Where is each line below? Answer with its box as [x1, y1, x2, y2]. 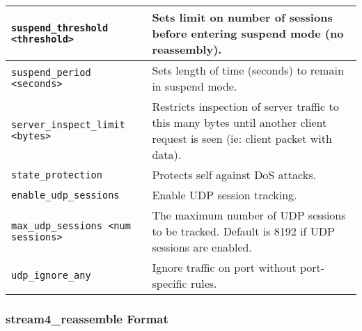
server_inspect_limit [11, 119, 125, 130]
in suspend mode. [152, 78, 237, 94]
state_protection [11, 169, 102, 180]
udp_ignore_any [11, 270, 91, 281]
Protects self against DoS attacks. [152, 167, 316, 183]
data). [152, 146, 182, 162]
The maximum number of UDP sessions [152, 207, 346, 223]
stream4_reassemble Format [6, 309, 168, 327]
